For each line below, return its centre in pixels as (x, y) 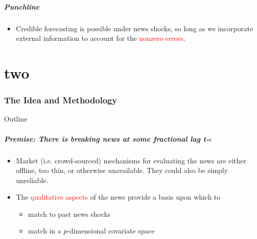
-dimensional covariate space (111, 231)
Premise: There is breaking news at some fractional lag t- (107, 138)
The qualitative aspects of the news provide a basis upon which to (118, 197)
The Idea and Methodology (61, 100)
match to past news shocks (69, 214)
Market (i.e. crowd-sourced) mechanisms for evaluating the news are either (131, 160)
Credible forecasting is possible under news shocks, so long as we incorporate (135, 28)
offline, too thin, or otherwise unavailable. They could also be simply (122, 170)
